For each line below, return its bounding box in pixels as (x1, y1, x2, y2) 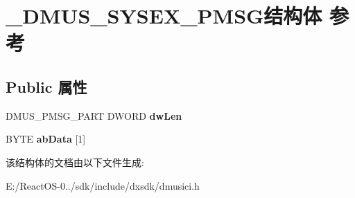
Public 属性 (6, 75, 87, 97)
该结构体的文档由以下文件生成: (6, 154, 144, 169)
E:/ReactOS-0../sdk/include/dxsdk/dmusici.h (6, 178, 200, 192)
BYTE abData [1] (6, 132, 86, 146)
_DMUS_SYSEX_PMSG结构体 (6, 1, 322, 30)
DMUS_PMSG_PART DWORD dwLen (6, 108, 182, 123)
